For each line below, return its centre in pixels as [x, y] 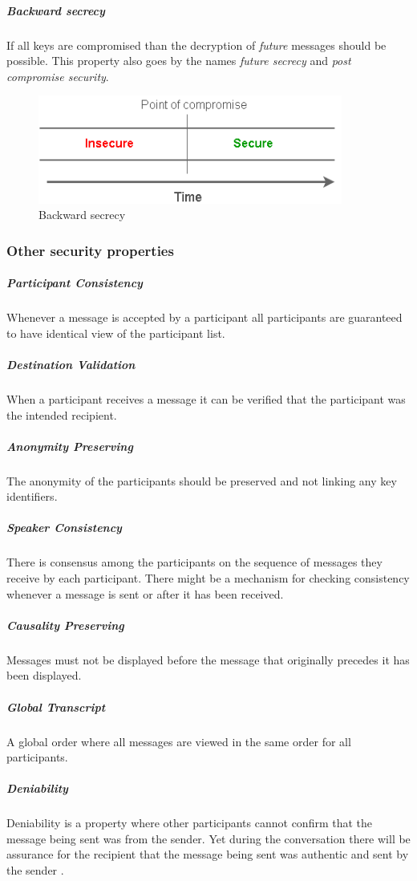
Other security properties [90, 250]
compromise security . [58, 76]
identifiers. [32, 496]
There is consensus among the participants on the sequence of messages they [194, 562]
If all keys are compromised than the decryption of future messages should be [196, 45]
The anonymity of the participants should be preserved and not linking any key [202, 480]
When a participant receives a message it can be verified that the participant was [206, 398]
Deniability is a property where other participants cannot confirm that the [190, 823]
